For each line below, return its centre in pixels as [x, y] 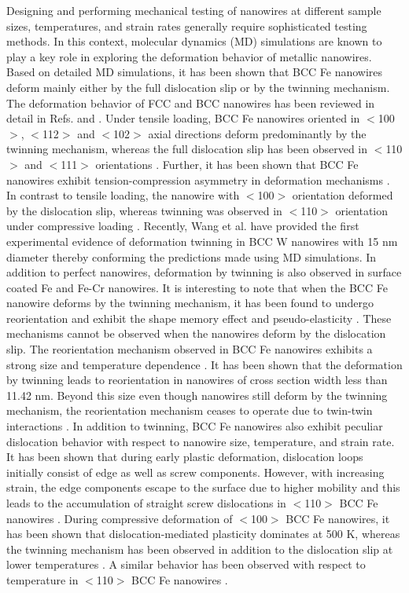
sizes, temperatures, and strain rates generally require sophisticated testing [187, 26]
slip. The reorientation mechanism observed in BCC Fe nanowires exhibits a [190, 349]
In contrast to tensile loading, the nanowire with [123, 195]
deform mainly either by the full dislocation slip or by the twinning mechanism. [198, 87]
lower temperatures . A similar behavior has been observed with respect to [186, 564]
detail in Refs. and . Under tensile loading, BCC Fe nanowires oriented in [183, 118]
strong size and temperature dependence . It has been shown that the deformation [204, 364]
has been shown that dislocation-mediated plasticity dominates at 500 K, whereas [203, 534]
